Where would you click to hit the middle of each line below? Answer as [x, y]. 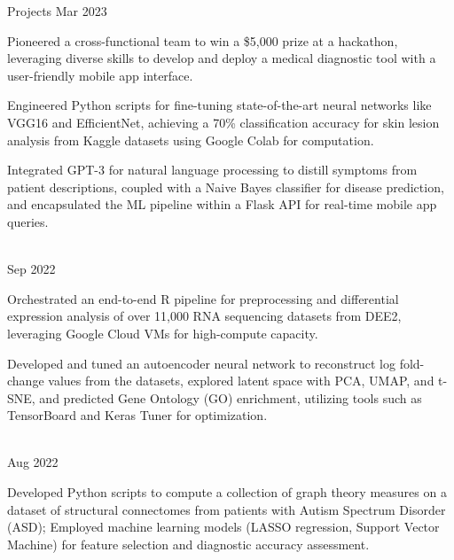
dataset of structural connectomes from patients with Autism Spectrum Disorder [227, 509]
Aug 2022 [33, 462]
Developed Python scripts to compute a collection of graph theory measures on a [227, 492]
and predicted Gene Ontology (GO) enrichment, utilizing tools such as [231, 397]
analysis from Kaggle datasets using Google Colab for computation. [191, 140]
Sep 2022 [31, 269]
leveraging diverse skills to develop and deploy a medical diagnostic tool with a [222, 58]
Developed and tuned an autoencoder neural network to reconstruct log [201, 363]
